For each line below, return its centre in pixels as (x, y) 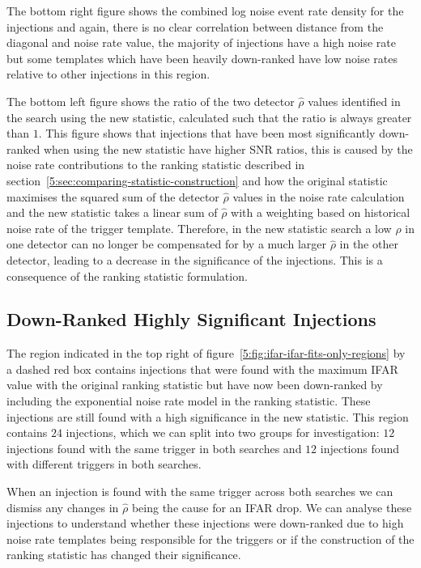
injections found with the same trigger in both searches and (154, 448)
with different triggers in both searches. (104, 464)
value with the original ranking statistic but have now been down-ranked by (195, 385)
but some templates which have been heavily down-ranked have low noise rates (202, 58)
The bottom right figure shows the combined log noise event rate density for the (205, 11)
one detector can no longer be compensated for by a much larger (166, 244)
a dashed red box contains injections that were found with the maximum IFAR (202, 369)
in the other (369, 244)
